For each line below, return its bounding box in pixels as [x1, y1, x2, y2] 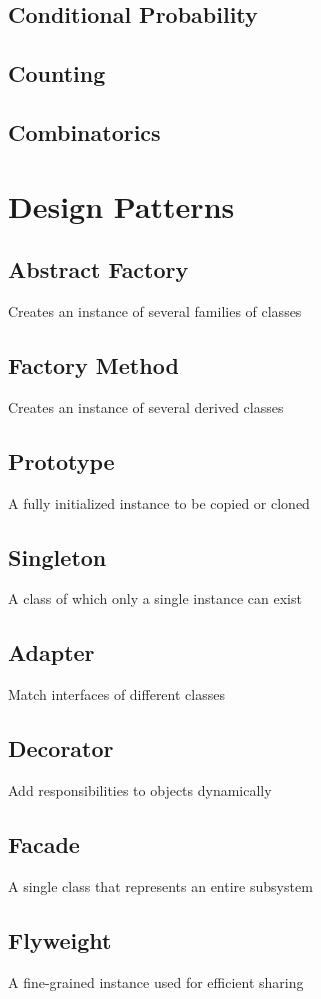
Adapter [8, 637, 95, 668]
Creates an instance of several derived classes [8, 396, 284, 417]
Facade [8, 828, 80, 859]
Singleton [8, 541, 107, 572]
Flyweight [8, 924, 112, 955]
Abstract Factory [8, 254, 189, 285]
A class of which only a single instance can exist [8, 588, 302, 609]
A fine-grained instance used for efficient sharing [8, 971, 304, 992]
